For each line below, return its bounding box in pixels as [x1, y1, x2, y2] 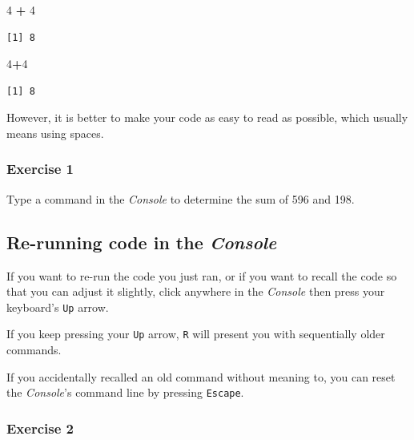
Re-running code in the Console [6, 229, 277, 254]
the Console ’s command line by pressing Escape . [6, 384, 244, 401]
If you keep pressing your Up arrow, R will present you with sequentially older [6, 325, 385, 342]
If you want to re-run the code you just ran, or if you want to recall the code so [6, 267, 397, 284]
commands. [6, 341, 62, 358]
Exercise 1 [6, 159, 74, 179]
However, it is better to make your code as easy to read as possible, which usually [6, 109, 408, 126]
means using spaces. [6, 124, 104, 141]
